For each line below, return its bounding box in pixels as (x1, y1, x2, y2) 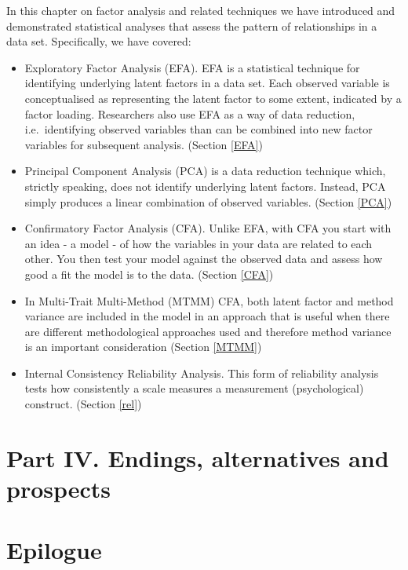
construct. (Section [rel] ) (24, 396, 142, 412)
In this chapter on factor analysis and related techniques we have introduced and (6, 2, 395, 18)
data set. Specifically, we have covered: (6, 33, 191, 49)
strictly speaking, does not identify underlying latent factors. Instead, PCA (24, 177, 386, 194)
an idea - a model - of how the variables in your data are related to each (24, 235, 373, 251)
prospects (6, 473, 111, 505)
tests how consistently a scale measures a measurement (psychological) (24, 380, 364, 396)
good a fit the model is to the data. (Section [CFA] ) (24, 265, 274, 282)
